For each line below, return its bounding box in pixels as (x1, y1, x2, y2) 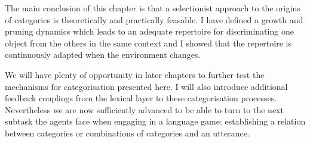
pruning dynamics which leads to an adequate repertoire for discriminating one (5, 25, 294, 38)
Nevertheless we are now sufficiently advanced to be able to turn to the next (5, 103, 284, 116)
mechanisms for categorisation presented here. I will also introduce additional (5, 80, 288, 92)
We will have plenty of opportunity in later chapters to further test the (5, 68, 265, 80)
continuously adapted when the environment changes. (5, 48, 201, 61)
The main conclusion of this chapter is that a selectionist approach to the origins (5, 2, 300, 14)
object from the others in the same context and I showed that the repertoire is (5, 36, 291, 49)
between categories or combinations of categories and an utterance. (5, 126, 250, 139)
